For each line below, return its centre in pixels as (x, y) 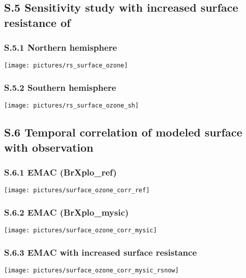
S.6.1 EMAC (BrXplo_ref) (60, 172)
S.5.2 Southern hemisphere (60, 87)
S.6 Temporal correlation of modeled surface (123, 132)
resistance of (37, 22)
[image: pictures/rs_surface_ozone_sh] (71, 106)
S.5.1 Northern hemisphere (61, 47)
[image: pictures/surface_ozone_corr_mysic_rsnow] (91, 271)
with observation (49, 147)
